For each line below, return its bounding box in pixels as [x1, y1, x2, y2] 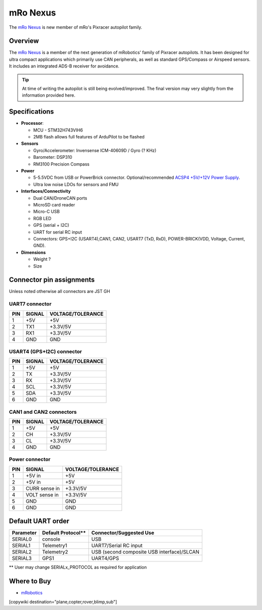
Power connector [9, 456, 51, 463]
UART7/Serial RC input [91, 542, 143, 549]
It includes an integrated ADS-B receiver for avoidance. [9, 63, 120, 69]
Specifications [9, 107, 54, 116]
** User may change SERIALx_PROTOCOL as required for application [9, 564, 147, 570]
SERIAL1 [12, 542, 31, 549]
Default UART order [9, 517, 70, 525]
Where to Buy [9, 577, 51, 585]
